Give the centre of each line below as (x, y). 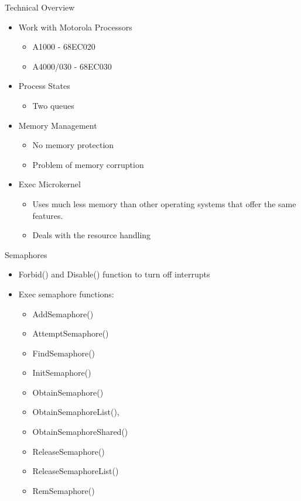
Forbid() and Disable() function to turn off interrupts (114, 274)
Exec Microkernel (49, 184)
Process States (44, 86)
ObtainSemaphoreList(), (76, 412)
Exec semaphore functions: (66, 294)
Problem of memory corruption (88, 164)
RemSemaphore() (64, 490)
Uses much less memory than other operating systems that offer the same (164, 203)
